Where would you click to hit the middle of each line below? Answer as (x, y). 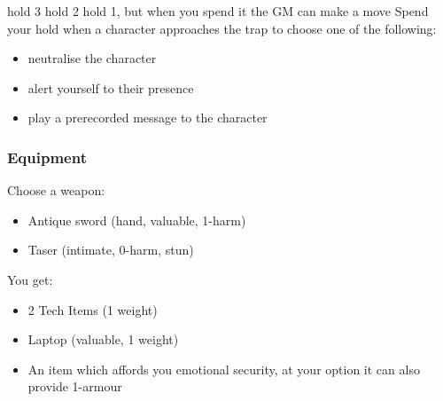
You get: (30, 279)
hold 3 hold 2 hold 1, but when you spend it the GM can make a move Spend (218, 11)
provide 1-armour (75, 386)
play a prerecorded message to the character (148, 118)
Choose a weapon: (56, 190)
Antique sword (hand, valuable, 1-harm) (137, 220)
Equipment (47, 157)
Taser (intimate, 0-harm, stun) (111, 250)
